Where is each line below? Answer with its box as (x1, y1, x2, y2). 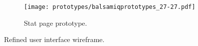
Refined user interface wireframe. (4, 34, 105, 45)
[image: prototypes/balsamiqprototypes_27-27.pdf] (24, 3, 196, 10)
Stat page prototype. (24, 17, 87, 28)
